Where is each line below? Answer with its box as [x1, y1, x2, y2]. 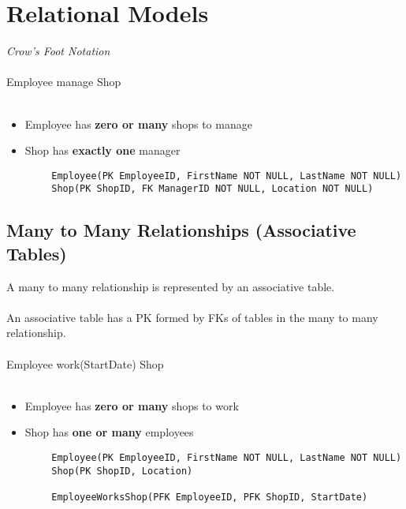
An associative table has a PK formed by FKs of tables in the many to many [6, 309, 378, 325]
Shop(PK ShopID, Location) [51, 465, 193, 477]
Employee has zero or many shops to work [24, 397, 239, 414]
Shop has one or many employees [24, 424, 194, 440]
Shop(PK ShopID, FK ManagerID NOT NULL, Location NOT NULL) [51, 183, 374, 195]
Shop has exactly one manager [24, 142, 181, 159]
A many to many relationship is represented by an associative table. [6, 278, 335, 294]
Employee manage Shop [6, 73, 121, 90]
